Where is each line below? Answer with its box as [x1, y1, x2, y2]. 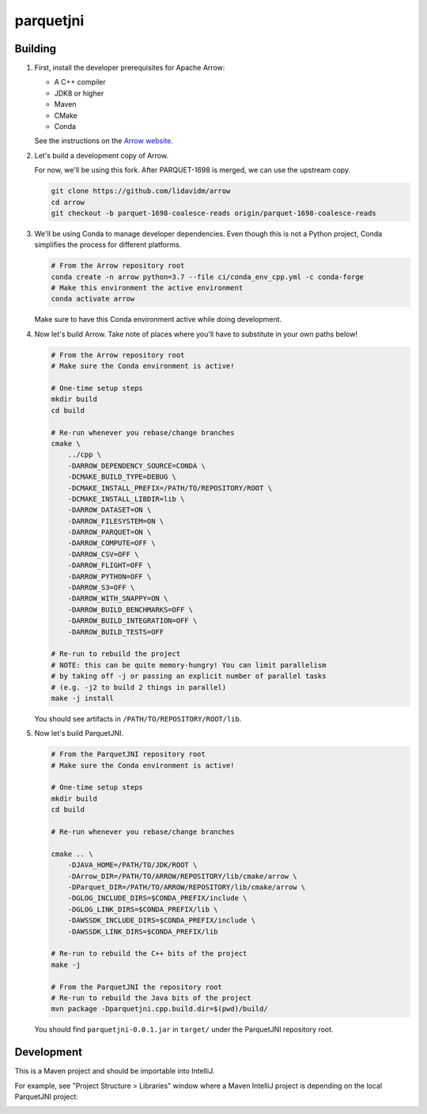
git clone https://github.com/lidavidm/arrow [51, 187, 231, 195]
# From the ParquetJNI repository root [51, 750, 206, 759]
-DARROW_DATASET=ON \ [67, 506, 152, 514]
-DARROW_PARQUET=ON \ [67, 528, 152, 537]
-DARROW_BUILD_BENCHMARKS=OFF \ [67, 605, 194, 614]
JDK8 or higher [54, 88, 104, 98]
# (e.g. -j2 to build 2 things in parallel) [51, 683, 227, 692]
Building [14, 42, 57, 55]
